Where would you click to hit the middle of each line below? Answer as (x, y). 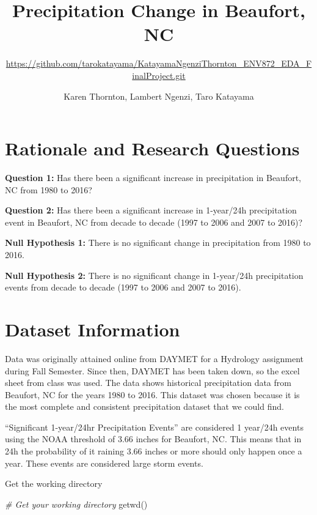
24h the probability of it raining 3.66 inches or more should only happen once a (154, 451)
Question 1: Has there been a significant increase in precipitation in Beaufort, (153, 178)
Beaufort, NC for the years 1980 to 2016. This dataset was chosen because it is (152, 394)
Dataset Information (93, 329)
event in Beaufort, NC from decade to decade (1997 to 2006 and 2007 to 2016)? (154, 222)
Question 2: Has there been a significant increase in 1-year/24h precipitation (151, 210)
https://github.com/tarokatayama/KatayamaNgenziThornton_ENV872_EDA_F (159, 63)
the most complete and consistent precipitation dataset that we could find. (144, 406)
